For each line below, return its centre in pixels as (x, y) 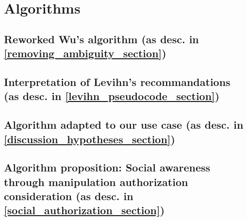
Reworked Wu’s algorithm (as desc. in (101, 39)
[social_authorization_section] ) (84, 210)
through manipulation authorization (96, 181)
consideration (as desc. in (69, 196)
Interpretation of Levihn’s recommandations (117, 81)
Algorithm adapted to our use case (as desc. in (124, 125)
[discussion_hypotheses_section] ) (90, 139)
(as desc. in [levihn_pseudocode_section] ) (112, 96)
